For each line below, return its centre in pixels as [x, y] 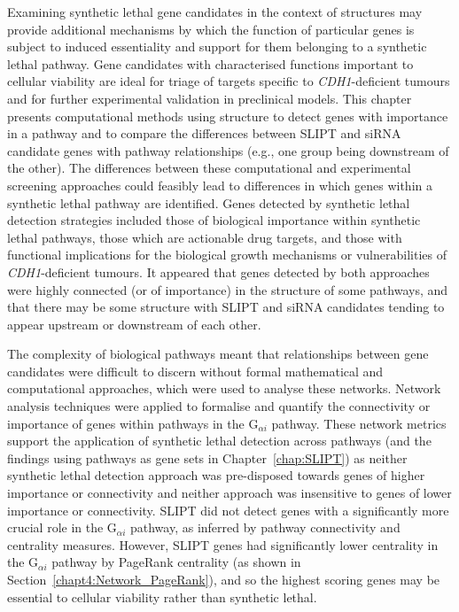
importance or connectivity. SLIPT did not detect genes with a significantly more [228, 510]
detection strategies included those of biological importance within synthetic [214, 220]
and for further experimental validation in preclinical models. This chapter [210, 98]
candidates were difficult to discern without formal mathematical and [195, 371]
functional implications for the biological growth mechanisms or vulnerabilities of [227, 255]
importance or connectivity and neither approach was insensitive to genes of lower [229, 493]
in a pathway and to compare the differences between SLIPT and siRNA [204, 133]
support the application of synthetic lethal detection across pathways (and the [219, 441]
